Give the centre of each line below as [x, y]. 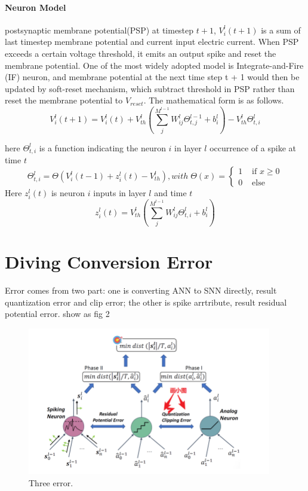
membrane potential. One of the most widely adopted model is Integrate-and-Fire [154, 65]
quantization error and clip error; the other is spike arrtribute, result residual [146, 302]
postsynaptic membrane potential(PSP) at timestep [99, 30]
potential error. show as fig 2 [57, 314]
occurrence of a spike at [253, 147]
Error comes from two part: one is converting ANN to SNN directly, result [141, 290]
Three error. [51, 482]
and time [170, 193]
